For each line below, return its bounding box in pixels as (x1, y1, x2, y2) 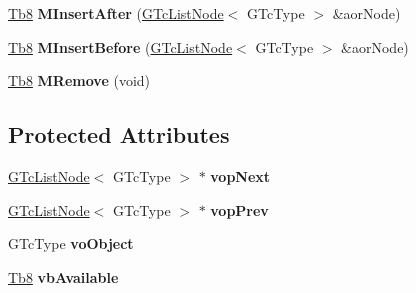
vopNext (210, 165, 271, 186)
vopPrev (210, 199, 269, 220)
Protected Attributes (8, 119, 230, 150)
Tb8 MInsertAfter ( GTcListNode (8, 3, 224, 23)
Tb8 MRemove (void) (8, 70, 151, 91)
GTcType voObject (8, 233, 134, 254)
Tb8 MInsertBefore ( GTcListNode (8, 36, 233, 57)
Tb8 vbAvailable (8, 266, 119, 287)
